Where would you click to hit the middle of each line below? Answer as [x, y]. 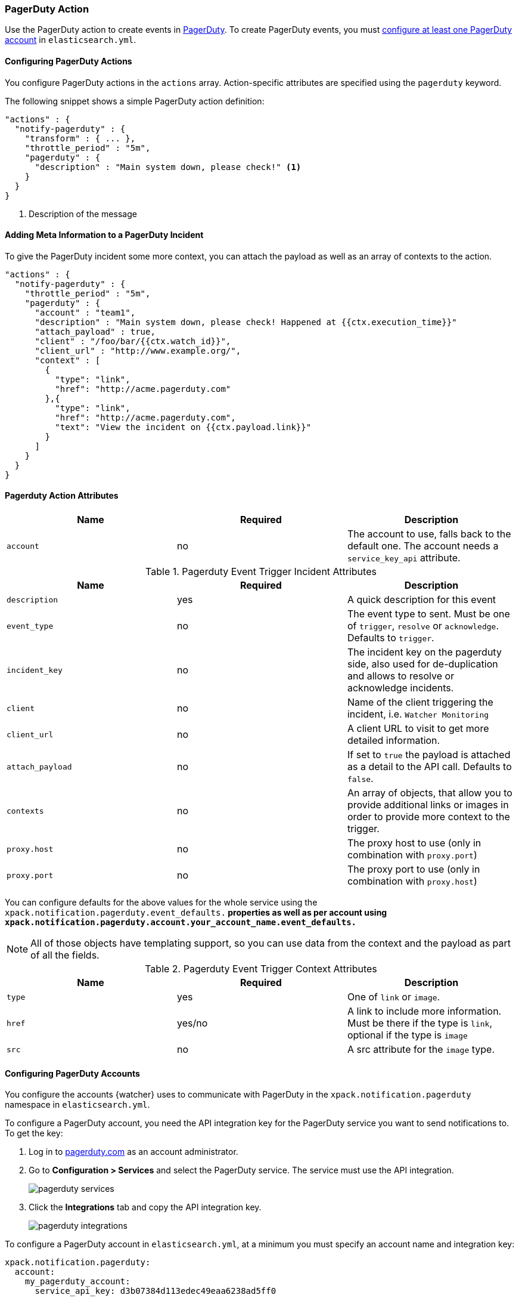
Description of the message [83, 214]
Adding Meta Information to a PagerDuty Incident [104, 235]
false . [360, 779]
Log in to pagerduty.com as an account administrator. [133, 1152]
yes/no [192, 1023]
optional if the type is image [407, 1035]
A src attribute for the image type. [421, 1050]
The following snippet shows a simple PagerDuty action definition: [135, 101]
